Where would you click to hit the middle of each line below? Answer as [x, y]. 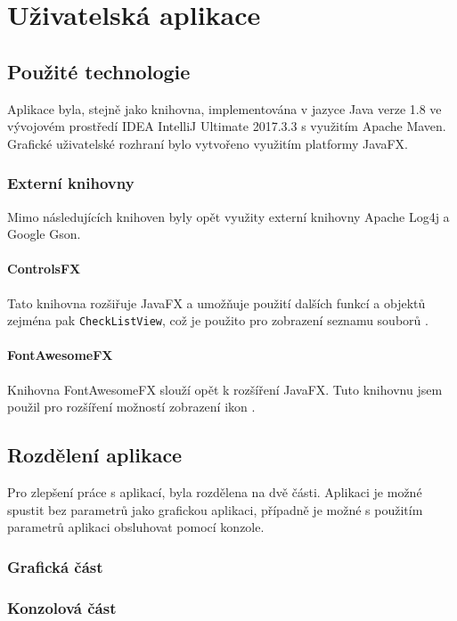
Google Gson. [44, 234]
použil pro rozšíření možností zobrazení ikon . [131, 407]
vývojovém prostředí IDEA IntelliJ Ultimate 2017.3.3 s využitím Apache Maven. [227, 126]
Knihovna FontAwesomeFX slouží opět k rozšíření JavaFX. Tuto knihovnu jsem [225, 389]
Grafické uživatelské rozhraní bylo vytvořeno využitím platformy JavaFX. [208, 143]
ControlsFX [44, 269]
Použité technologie [99, 71]
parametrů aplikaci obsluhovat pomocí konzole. [136, 527]
